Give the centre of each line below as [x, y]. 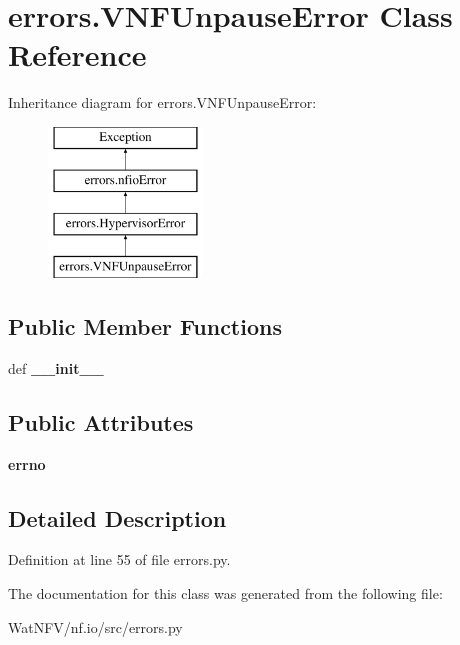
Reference [77, 54]
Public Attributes [101, 421]
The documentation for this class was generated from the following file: [225, 593]
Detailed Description [117, 517]
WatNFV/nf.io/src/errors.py [95, 626]
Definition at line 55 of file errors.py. [119, 559]
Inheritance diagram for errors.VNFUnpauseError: [162, 102]
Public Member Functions [145, 326]
